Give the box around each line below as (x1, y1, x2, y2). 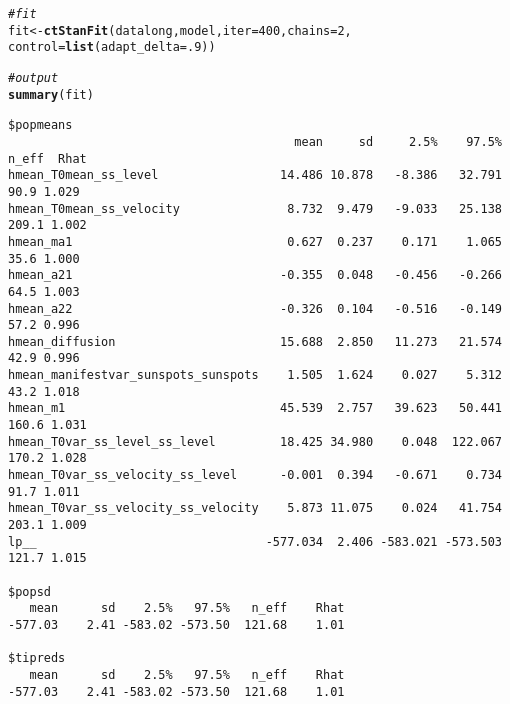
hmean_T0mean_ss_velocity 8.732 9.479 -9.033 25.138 (8, 201, 502, 216)
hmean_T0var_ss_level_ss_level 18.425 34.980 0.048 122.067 (8, 434, 502, 449)
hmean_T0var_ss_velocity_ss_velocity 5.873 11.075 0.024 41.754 (8, 501, 502, 516)
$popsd (8, 584, 51, 599)
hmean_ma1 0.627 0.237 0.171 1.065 (8, 234, 502, 249)
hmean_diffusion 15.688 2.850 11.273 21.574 (8, 334, 502, 349)
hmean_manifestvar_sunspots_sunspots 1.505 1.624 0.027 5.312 (8, 368, 502, 383)
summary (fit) (8, 87, 94, 102)
